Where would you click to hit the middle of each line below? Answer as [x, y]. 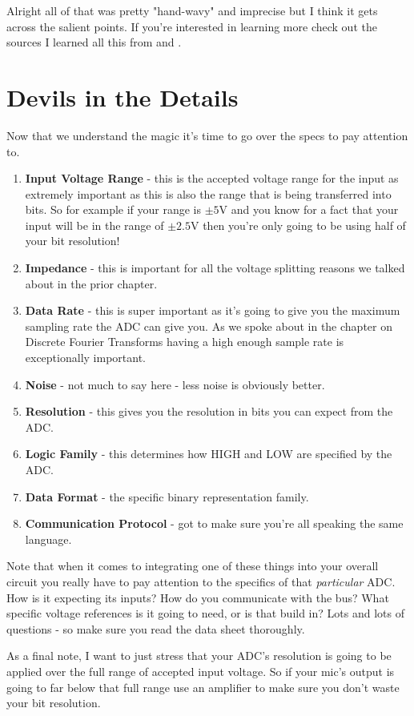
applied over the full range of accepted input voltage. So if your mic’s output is [201, 671]
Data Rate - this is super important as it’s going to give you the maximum [213, 310]
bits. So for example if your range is [113, 209]
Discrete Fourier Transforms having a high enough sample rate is [185, 342]
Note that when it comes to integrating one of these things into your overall [193, 566]
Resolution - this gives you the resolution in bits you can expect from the [209, 411]
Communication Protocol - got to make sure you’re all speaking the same [214, 523]
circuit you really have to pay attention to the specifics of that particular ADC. [201, 581]
